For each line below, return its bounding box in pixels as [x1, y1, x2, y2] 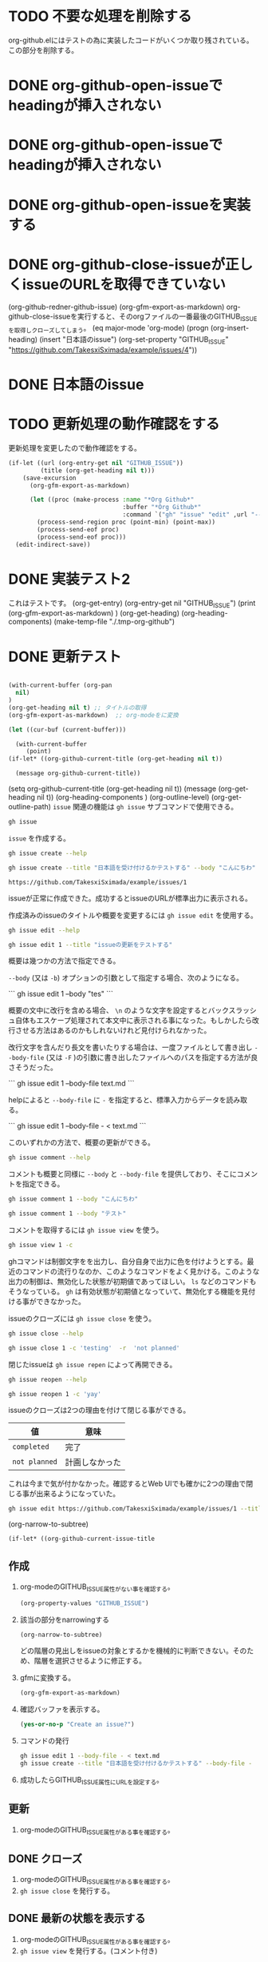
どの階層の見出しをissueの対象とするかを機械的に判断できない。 [19, 1646, 233, 1655]
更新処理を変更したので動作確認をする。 [8, 443, 141, 452]
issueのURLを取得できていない [22, 275, 226, 293]
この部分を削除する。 [8, 45, 78, 54]
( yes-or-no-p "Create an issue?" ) [19, 1720, 135, 1729]
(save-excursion [22, 474, 77, 482]
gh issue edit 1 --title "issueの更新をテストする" [8, 941, 173, 949]
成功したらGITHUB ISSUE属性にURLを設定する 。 [19, 1775, 164, 1786]
